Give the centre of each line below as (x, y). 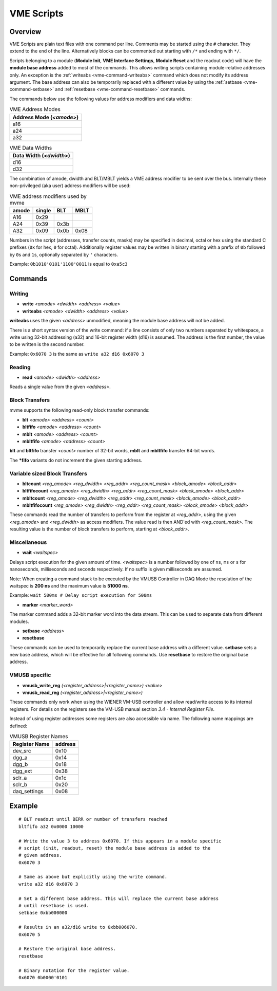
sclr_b (20, 785)
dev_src (22, 751)
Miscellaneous (28, 542)
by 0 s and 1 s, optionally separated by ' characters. (64, 254)
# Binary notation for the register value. (74, 970)
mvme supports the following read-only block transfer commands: (80, 410)
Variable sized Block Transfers (48, 473)
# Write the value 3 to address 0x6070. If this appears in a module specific (120, 841)
